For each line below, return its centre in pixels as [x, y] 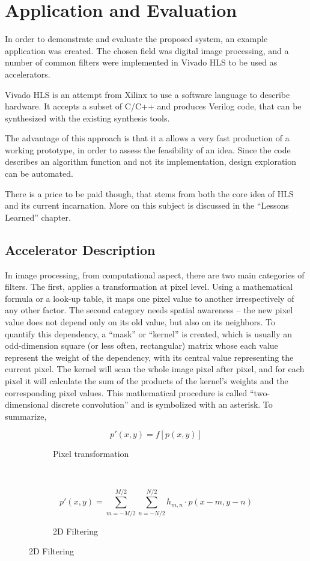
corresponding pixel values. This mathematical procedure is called [126, 392]
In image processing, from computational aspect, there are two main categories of [155, 274]
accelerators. [28, 74]
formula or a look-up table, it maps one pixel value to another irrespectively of [150, 298]
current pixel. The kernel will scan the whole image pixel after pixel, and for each [155, 369]
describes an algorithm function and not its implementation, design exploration [151, 161]
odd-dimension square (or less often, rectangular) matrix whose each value [141, 345]
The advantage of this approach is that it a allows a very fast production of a [147, 138]
